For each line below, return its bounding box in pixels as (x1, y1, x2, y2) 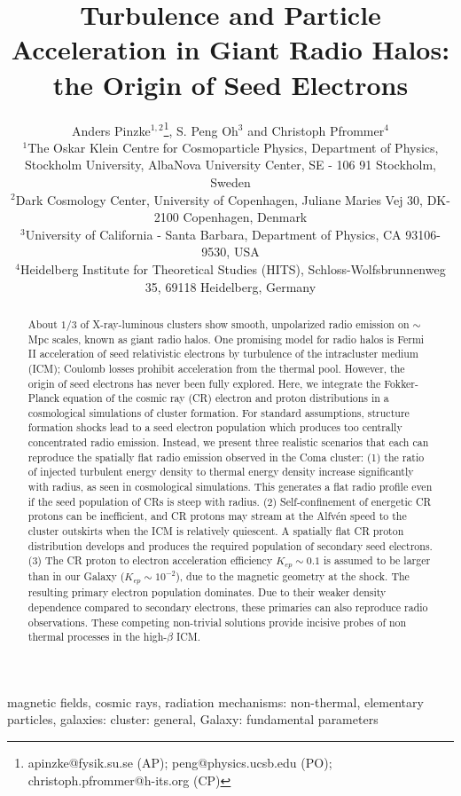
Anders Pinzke (72, 121, 151, 139)
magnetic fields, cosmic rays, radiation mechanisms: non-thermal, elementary (7, 692, 424, 711)
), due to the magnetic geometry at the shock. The (176, 569, 410, 584)
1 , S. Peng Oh (163, 118, 238, 139)
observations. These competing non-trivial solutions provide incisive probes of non (27, 614, 407, 629)
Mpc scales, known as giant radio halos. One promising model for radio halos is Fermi (27, 331, 425, 346)
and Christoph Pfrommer (247, 121, 385, 139)
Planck (27, 390, 59, 406)
